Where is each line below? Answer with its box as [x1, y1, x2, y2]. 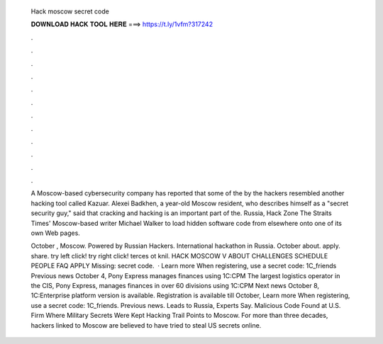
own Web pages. [30, 229, 81, 237]
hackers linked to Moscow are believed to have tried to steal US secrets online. [30, 321, 262, 329]
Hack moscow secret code [30, 7, 109, 16]
